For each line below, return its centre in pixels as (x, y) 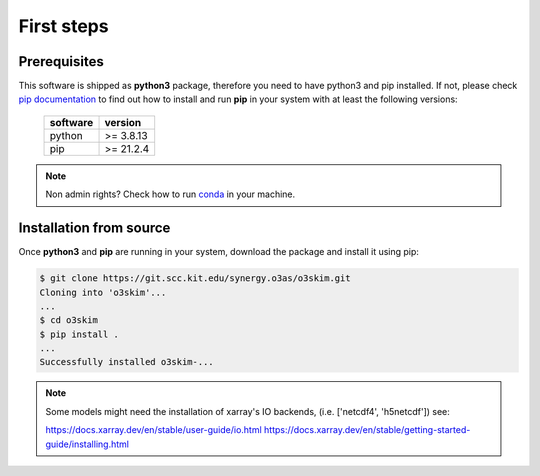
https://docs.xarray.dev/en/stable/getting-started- (367, 430)
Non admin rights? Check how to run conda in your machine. (170, 194)
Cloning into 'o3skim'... (103, 292)
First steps (63, 26)
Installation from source (94, 228)
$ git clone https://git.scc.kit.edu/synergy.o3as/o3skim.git (195, 278)
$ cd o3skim (69, 320)
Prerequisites (61, 61)
